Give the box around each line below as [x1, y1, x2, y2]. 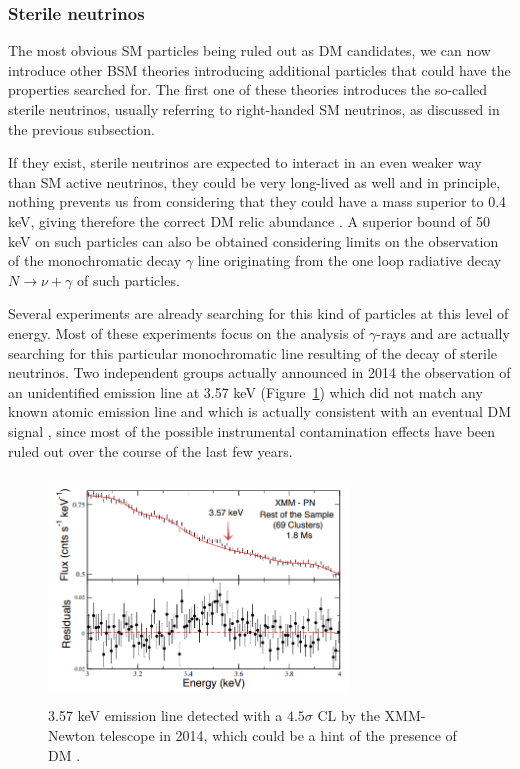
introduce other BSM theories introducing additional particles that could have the [8, 59, 511, 80]
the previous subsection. [8, 118, 155, 139]
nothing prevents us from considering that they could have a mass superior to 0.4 [8, 191, 507, 212]
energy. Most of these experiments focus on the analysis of [8, 322, 365, 343]
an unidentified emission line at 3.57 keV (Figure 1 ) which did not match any [8, 381, 483, 402]
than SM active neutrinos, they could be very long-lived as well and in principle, [8, 171, 501, 192]
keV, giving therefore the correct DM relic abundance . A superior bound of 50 [8, 210, 491, 231]
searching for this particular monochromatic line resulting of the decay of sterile [8, 342, 498, 363]
